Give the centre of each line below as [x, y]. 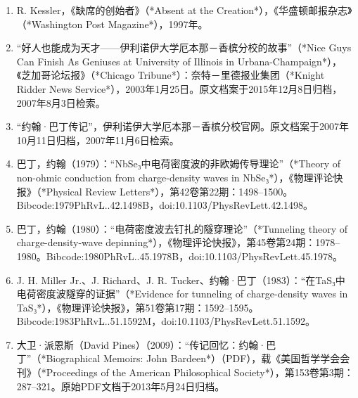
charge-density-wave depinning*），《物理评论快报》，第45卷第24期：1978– [178, 242]
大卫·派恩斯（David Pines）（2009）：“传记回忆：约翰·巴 [146, 344]
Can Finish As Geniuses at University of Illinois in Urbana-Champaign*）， [179, 61]
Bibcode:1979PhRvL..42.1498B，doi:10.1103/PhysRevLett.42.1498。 [165, 205]
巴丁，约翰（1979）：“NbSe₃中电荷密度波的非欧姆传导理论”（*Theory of [179, 163]
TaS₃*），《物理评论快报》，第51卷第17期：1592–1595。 [138, 307]
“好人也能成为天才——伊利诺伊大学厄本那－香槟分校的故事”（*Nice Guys [184, 47]
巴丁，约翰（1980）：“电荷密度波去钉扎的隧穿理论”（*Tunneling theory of [182, 228]
